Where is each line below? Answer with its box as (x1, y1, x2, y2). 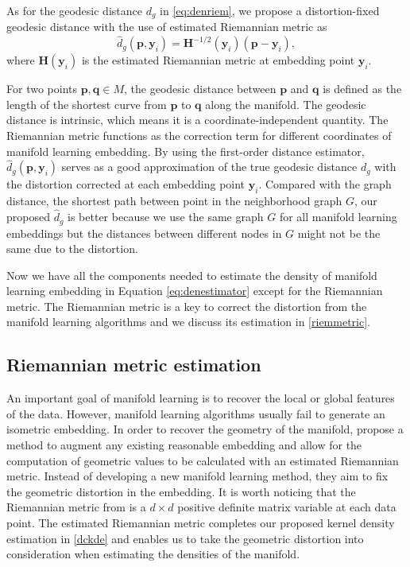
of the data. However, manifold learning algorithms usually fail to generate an (6, 405, 385, 421)
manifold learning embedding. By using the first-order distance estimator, (6, 142, 365, 159)
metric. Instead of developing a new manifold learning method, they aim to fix (6, 468, 389, 484)
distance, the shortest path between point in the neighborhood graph (6, 192, 342, 209)
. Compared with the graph (258, 176, 392, 192)
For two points (6, 80, 77, 97)
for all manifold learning (279, 208, 397, 225)
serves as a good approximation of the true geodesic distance (61, 158, 358, 175)
